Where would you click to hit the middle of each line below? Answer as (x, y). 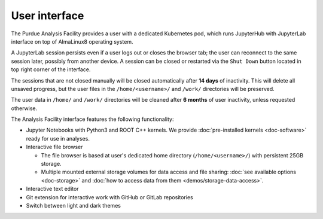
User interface (48, 16)
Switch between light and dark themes (73, 205)
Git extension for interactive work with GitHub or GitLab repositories (110, 197)
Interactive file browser (54, 147)
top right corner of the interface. (51, 69)
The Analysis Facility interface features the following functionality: (92, 119)
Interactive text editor (52, 189)
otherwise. (24, 108)
